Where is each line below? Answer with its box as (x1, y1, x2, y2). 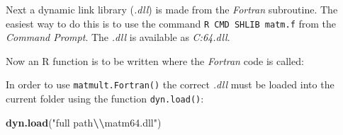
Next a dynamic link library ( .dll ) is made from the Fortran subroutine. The (6, 2, 338, 16)
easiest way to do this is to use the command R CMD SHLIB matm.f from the (6, 16, 337, 30)
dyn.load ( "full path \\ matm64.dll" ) (6, 115, 162, 129)
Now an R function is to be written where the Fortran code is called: (6, 53, 304, 68)
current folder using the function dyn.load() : (6, 91, 204, 106)
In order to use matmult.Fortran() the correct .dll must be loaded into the (6, 77, 334, 92)
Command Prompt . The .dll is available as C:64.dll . (6, 30, 230, 45)
